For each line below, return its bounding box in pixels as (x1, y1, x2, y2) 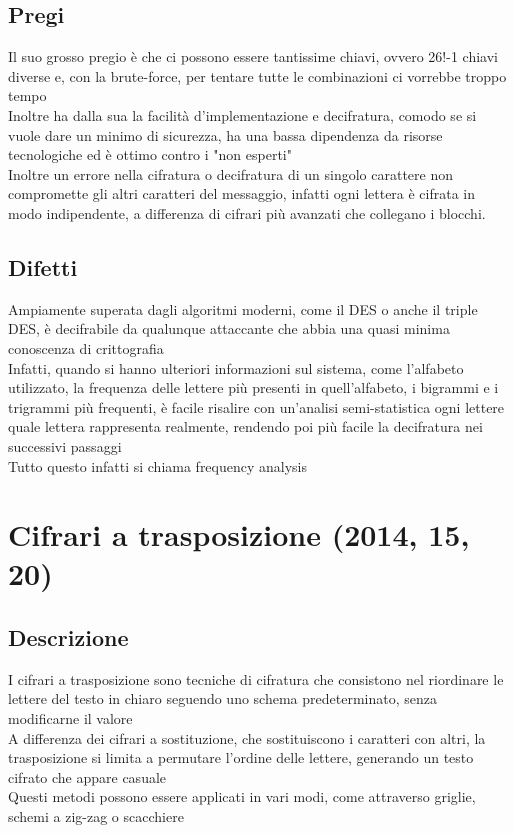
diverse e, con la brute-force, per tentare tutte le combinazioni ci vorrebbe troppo (8, 65, 507, 86)
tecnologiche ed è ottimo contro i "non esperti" (8, 144, 292, 165)
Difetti (8, 251, 78, 282)
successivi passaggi (8, 435, 122, 456)
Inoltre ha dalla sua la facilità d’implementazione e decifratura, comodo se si (8, 104, 477, 125)
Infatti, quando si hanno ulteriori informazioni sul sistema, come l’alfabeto (8, 357, 464, 378)
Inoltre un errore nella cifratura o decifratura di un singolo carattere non (8, 163, 454, 184)
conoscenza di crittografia (8, 337, 164, 358)
